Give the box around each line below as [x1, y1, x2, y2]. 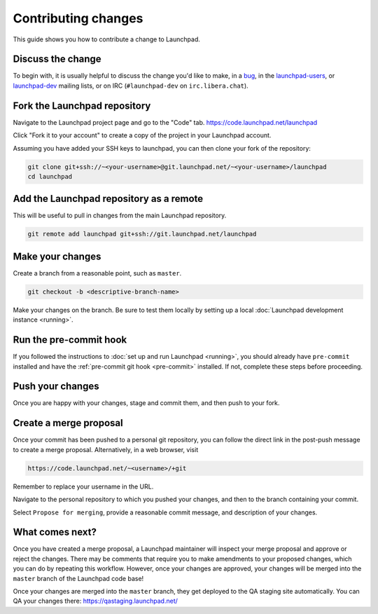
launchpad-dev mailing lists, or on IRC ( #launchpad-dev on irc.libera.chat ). [13, 81, 248, 90]
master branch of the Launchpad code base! [13, 574, 144, 582]
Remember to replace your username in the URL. [13, 482, 154, 491]
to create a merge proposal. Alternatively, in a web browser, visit [13, 445, 199, 453]
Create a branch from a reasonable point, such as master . [13, 268, 182, 277]
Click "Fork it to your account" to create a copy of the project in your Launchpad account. [13, 131, 272, 139]
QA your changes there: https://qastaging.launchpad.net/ [13, 596, 178, 606]
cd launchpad [27, 172, 73, 180]
